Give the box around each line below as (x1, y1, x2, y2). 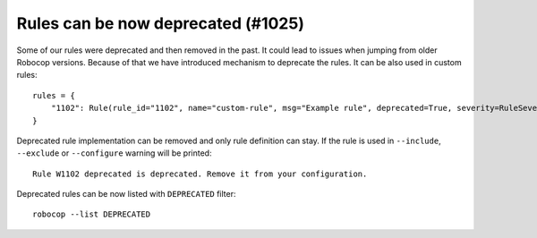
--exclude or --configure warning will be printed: (16, 148, 212, 158)
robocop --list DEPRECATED (32, 209, 151, 219)
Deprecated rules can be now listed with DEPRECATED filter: (16, 189, 236, 200)
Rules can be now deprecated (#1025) (16, 13, 304, 33)
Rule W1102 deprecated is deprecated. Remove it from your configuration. (32, 168, 368, 179)
